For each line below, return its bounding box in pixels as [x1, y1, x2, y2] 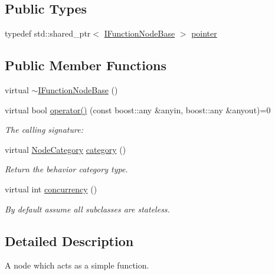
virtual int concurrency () [5, 182, 97, 195]
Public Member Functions [5, 56, 166, 74]
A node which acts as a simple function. [5, 259, 149, 271]
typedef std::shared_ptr [5, 27, 91, 40]
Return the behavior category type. [5, 163, 128, 175]
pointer [191, 27, 217, 40]
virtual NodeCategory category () [5, 143, 126, 155]
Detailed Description [5, 231, 134, 250]
